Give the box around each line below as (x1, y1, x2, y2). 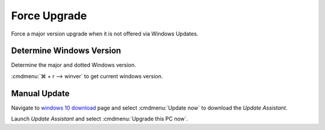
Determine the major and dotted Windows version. (11, 61, 137, 69)
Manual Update (11, 88, 70, 99)
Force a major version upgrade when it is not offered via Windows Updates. (11, 30, 199, 37)
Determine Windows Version (11, 46, 122, 56)
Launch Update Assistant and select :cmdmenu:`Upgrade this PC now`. (11, 115, 188, 123)
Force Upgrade (11, 9, 87, 22)
